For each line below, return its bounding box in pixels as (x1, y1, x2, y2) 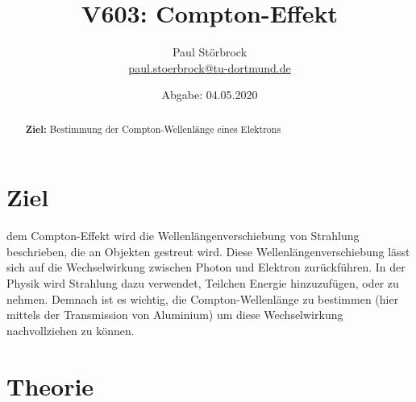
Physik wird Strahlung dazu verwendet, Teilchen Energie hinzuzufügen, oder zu (6, 275, 399, 292)
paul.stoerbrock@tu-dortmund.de (128, 59, 291, 76)
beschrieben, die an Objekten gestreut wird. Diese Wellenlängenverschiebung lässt (6, 242, 410, 259)
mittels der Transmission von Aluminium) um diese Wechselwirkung (6, 306, 343, 323)
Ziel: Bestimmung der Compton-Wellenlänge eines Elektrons (25, 122, 281, 136)
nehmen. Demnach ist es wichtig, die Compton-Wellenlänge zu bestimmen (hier (6, 290, 399, 307)
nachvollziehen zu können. (6, 321, 135, 338)
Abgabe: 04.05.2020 (161, 86, 258, 103)
